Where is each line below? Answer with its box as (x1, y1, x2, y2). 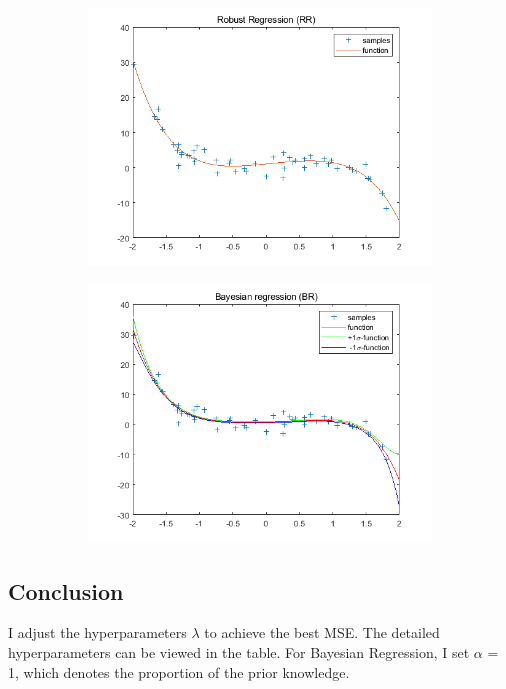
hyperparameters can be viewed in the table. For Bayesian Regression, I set (8, 641, 470, 662)
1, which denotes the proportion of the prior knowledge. (8, 661, 350, 682)
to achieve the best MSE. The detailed (204, 622, 440, 643)
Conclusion (8, 575, 124, 606)
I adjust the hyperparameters (8, 622, 187, 643)
